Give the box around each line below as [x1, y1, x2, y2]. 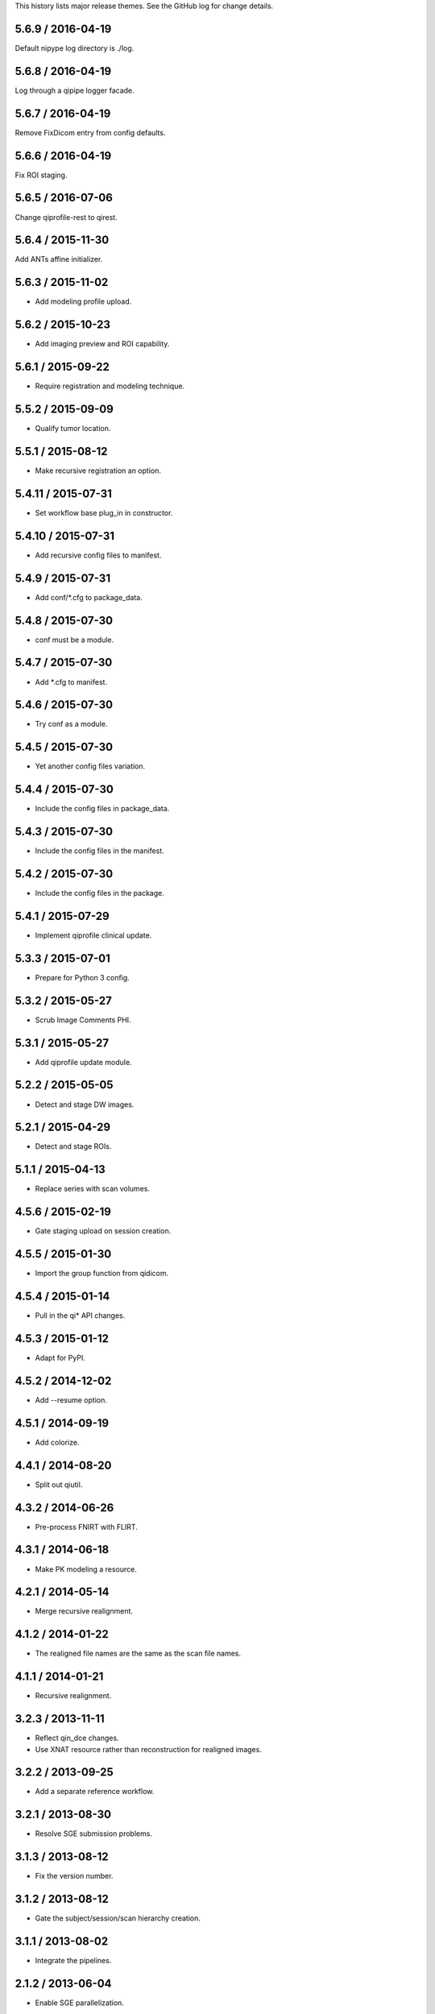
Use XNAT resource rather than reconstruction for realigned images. [35, 1744, 262, 1754]
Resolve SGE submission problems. [35, 1829, 153, 1838]
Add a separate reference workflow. [35, 1787, 155, 1796]
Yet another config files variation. [35, 761, 146, 771]
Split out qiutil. [35, 1479, 83, 1490]
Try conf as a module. [35, 719, 108, 729]
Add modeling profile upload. [35, 296, 132, 306]
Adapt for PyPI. [35, 1353, 86, 1362]
